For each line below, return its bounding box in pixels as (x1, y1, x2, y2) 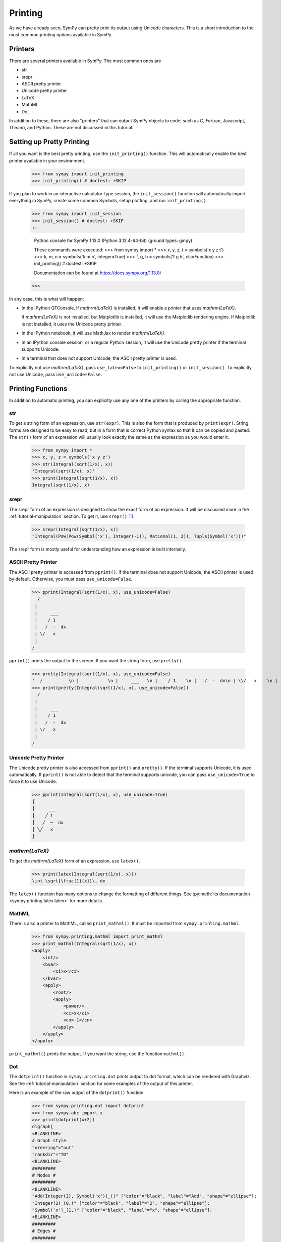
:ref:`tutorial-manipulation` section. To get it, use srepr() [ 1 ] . (9, 513, 135, 519)
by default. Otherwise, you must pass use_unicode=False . (9, 576, 132, 582)
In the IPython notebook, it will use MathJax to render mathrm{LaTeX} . (21, 330, 166, 336)
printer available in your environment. (9, 157, 86, 163)
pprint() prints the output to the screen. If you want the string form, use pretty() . (9, 658, 183, 664)
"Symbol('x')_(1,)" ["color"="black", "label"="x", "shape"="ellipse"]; (32, 1207, 213, 1213)
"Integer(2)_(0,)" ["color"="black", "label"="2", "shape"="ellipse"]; (32, 1200, 210, 1206)
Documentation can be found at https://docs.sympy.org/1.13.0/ (34, 270, 162, 276)
